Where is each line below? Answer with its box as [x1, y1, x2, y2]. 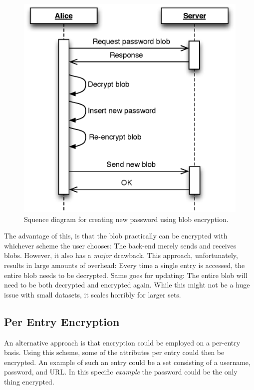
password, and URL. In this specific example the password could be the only [4, 366, 238, 377]
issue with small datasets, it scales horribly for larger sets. [4, 289, 181, 299]
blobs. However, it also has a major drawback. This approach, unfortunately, [4, 250, 238, 260]
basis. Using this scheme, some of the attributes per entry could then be [4, 347, 225, 357]
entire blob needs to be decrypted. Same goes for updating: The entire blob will [4, 269, 248, 280]
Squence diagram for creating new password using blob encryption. [24, 213, 229, 224]
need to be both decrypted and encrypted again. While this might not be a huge [4, 279, 250, 290]
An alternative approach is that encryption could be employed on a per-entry [4, 337, 241, 347]
